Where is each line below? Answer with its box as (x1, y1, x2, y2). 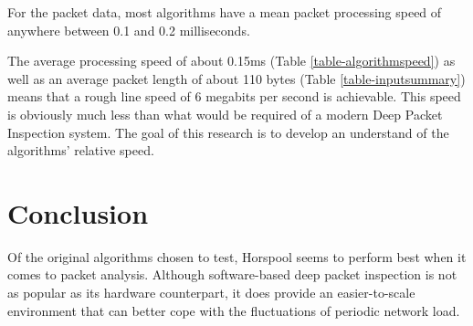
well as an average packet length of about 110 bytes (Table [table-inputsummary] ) (7, 68, 466, 88)
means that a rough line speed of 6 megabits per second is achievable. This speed (7, 87, 461, 106)
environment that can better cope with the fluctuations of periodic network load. (7, 300, 460, 320)
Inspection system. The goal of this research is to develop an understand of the (7, 122, 449, 142)
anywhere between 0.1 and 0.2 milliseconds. (7, 20, 250, 39)
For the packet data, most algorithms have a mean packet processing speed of (7, 3, 442, 21)
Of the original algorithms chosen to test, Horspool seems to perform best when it (7, 247, 467, 266)
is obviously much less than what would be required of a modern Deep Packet (7, 104, 443, 123)
